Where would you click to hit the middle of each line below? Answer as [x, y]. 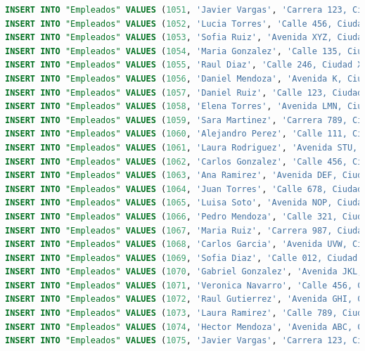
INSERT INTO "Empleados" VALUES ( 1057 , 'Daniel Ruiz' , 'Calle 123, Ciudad [184, 92]
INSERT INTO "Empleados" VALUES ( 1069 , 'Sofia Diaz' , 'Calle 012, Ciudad [181, 258]
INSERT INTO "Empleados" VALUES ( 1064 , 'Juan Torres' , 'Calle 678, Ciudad [184, 189]
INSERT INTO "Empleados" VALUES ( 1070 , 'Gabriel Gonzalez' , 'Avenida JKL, [184, 272]
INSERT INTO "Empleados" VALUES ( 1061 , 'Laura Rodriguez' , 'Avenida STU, [181, 147]
